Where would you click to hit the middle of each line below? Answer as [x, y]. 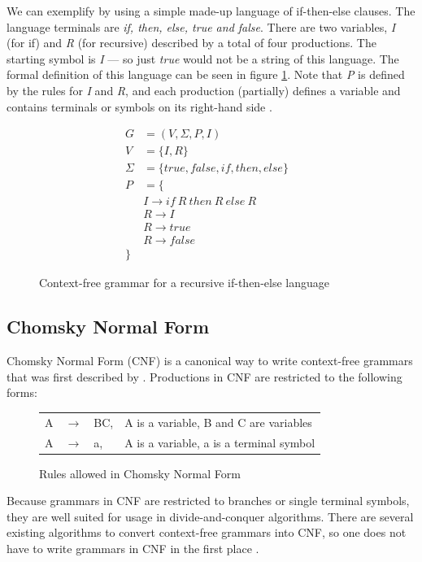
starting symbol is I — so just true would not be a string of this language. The [203, 58]
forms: [22, 392]
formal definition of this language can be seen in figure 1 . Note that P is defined [206, 74]
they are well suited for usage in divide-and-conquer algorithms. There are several [210, 516]
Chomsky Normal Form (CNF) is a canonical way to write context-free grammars [210, 361]
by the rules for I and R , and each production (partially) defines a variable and [204, 90]
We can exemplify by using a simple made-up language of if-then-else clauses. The [211, 11]
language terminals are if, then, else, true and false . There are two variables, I [201, 26]
